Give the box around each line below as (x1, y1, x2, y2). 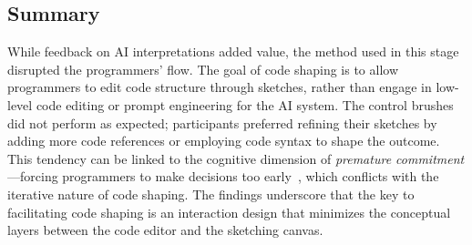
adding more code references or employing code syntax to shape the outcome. (7, 131, 440, 150)
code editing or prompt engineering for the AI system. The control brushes (36, 95, 454, 114)
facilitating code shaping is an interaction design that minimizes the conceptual (7, 202, 451, 221)
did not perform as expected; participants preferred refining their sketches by (7, 113, 437, 132)
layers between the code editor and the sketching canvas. (7, 220, 323, 240)
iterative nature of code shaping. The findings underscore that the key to (7, 184, 415, 203)
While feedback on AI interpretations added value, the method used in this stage (7, 42, 459, 61)
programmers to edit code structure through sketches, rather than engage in (7, 77, 432, 97)
